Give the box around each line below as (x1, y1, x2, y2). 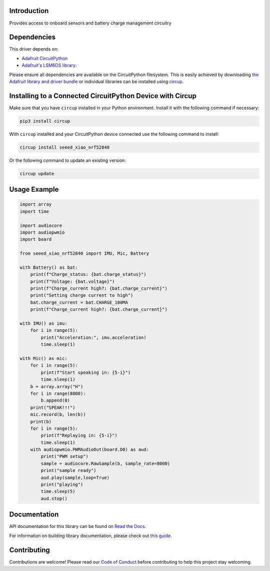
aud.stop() (40, 495, 67, 501)
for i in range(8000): (30, 390, 86, 396)
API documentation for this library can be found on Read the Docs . (9, 523, 146, 529)
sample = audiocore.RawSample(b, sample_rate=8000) (40, 460, 170, 466)
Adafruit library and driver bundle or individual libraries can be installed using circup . (9, 78, 184, 85)
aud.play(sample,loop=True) (40, 474, 110, 480)
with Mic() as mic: (19, 356, 67, 361)
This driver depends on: (9, 46, 58, 52)
